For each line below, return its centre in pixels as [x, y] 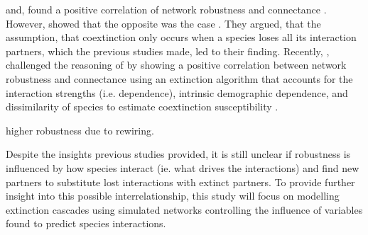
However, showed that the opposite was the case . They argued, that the [163, 23]
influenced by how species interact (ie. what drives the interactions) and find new [183, 167]
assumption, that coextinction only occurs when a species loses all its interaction [181, 37]
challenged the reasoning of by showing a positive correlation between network [176, 65]
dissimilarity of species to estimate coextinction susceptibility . [142, 107]
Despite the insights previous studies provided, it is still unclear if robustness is [178, 154]
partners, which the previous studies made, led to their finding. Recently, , [168, 51]
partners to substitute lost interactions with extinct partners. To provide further [180, 182]
